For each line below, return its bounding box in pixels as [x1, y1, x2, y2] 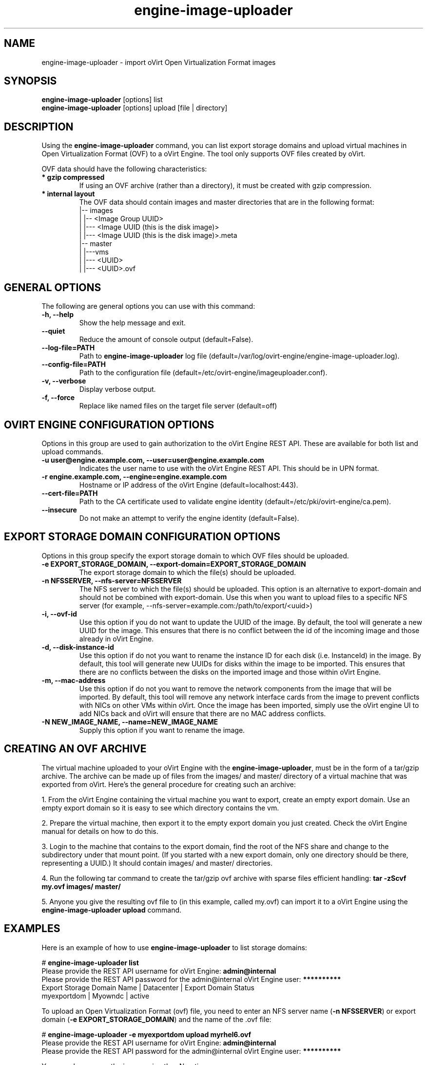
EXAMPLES [4, 922, 60, 935]
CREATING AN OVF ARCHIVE [4, 743, 147, 755]
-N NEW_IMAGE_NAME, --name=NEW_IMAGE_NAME [41, 717, 218, 726]
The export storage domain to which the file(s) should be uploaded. [79, 568, 296, 576]
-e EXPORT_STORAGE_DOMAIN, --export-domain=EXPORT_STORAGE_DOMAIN [41, 559, 306, 568]
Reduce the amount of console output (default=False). [79, 335, 253, 344]
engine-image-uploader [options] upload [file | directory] [41, 104, 228, 112]
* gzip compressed [41, 173, 105, 182]
